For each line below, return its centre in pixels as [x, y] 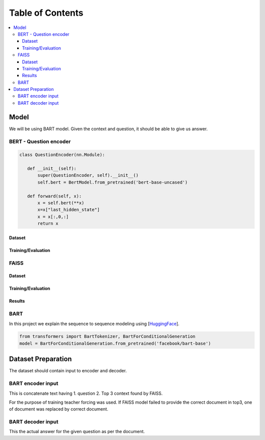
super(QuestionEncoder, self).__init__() [88, 175]
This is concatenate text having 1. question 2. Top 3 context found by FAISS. [86, 393]
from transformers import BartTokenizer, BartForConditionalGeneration [107, 337]
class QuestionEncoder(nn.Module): [62, 155]
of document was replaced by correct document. [59, 409]
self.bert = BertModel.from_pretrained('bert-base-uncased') [113, 182]
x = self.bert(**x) [61, 203]
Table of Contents [46, 13]
